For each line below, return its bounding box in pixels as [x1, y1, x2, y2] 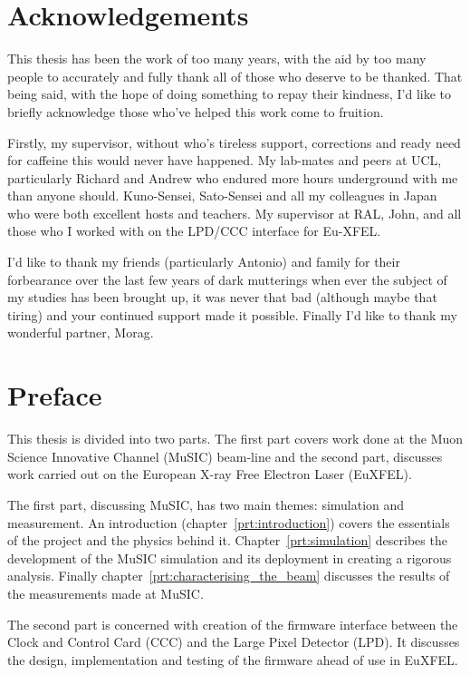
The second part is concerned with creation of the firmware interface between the [7, 614, 458, 633]
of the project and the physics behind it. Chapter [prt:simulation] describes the [7, 531, 447, 550]
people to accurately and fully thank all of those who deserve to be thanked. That [7, 66, 463, 85]
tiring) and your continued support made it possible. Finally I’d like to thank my [7, 305, 457, 324]
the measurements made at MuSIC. [7, 583, 204, 602]
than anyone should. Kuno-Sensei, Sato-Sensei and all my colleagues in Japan [7, 186, 437, 205]
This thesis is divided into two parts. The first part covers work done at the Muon [7, 429, 464, 448]
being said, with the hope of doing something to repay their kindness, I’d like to [7, 84, 452, 103]
